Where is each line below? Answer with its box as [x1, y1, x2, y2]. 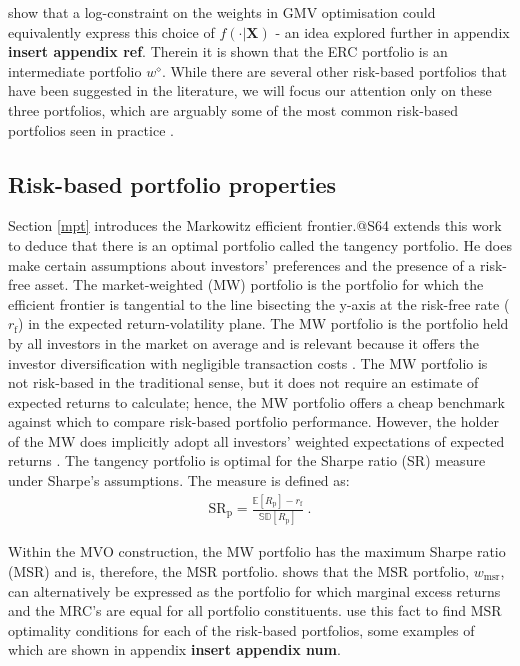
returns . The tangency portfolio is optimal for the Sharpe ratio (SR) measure [8, 450, 486, 471]
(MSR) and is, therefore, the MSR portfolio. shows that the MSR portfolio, [8, 560, 470, 581]
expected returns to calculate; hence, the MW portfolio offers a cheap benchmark [8, 391, 505, 412]
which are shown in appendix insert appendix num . [8, 639, 341, 660]
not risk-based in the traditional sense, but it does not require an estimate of [8, 372, 479, 393]
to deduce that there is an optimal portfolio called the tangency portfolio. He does [8, 234, 512, 255]
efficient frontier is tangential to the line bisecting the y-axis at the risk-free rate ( [8, 293, 510, 314]
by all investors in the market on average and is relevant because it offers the [8, 332, 480, 353]
